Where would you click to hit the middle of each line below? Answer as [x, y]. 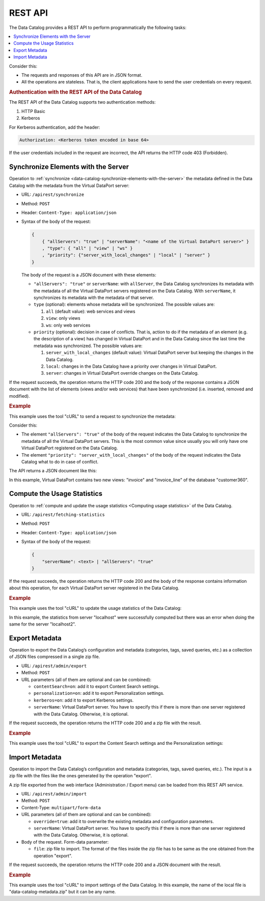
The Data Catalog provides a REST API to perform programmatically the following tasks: [98, 27]
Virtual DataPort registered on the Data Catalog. [70, 448]
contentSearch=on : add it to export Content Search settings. [96, 686]
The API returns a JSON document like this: [53, 471]
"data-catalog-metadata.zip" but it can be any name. [63, 892]
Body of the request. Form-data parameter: [65, 842]
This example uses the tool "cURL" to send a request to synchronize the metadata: [93, 416]
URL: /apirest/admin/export [54, 666]
